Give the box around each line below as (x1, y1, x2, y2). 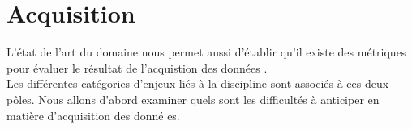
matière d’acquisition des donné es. (6, 106, 180, 123)
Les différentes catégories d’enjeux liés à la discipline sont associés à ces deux (6, 75, 389, 92)
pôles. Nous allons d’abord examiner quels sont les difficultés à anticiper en (6, 90, 380, 107)
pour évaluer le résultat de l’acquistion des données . (6, 59, 268, 76)
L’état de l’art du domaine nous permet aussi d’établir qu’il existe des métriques (6, 44, 406, 60)
